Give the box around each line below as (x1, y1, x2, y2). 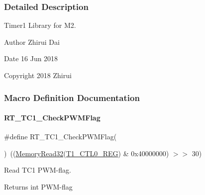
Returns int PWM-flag (4, 182, 73, 192)
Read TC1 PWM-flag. (4, 165, 71, 175)
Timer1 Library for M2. (4, 20, 76, 30)
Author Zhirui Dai (4, 36, 60, 47)
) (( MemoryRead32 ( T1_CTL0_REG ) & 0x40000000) (4, 148, 169, 158)
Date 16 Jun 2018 (4, 53, 58, 64)
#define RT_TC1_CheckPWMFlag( (4, 131, 117, 142)
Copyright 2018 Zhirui (4, 70, 72, 80)
